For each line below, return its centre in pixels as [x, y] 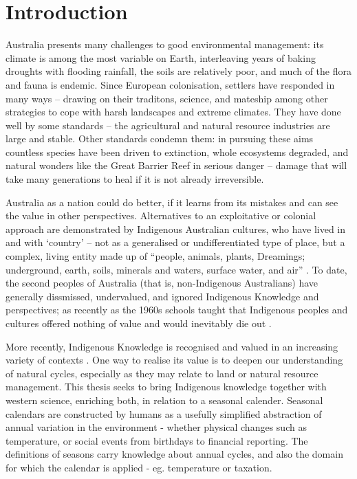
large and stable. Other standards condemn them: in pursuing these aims [160, 138]
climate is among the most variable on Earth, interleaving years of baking [161, 57]
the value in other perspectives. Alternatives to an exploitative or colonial [161, 215]
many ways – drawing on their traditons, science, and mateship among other [167, 98]
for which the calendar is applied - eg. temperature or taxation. [139, 467]
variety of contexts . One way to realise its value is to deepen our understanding [174, 360]
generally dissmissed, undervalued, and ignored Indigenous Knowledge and [162, 296]
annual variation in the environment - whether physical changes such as [156, 427]
